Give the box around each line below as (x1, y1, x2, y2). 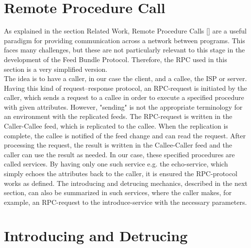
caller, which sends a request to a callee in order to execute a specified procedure (4, 92, 244, 102)
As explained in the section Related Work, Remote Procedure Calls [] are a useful (4, 26, 247, 36)
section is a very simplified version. (4, 64, 108, 74)
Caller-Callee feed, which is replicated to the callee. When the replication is (4, 121, 228, 131)
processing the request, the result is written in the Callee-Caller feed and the (4, 140, 232, 150)
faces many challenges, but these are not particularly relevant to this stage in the (4, 45, 245, 55)
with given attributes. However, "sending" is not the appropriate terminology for (4, 101, 243, 112)
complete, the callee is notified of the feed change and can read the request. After (4, 130, 246, 140)
